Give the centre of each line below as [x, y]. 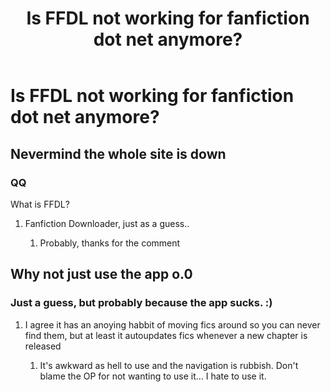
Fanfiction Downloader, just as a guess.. [107, 223]
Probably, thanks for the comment [110, 243]
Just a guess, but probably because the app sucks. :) [141, 303]
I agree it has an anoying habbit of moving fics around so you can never [172, 324]
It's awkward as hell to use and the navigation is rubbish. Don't [169, 365]
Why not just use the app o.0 [101, 274]
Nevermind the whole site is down [118, 153]
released [43, 346]
